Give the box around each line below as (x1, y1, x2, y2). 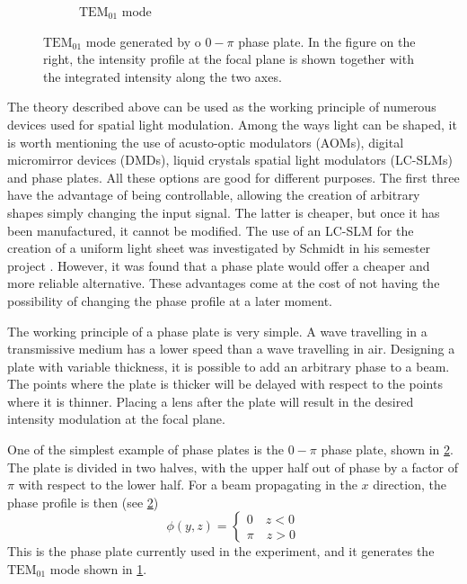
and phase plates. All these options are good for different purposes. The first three (7, 167, 460, 186)
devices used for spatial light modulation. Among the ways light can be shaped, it (7, 114, 457, 133)
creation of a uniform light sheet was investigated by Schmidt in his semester (7, 238, 431, 257)
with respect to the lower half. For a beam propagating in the (18, 475, 357, 494)
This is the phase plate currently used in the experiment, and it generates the (7, 542, 435, 561)
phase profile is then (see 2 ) (7, 492, 159, 511)
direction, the (373, 475, 446, 494)
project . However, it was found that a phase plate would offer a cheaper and (7, 256, 430, 274)
